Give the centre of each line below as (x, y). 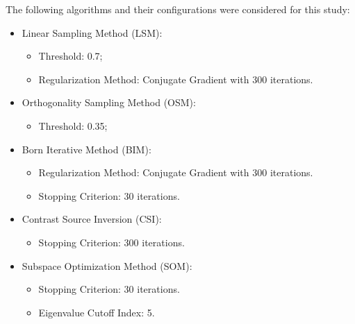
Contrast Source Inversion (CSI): (92, 219)
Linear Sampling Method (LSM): (92, 32)
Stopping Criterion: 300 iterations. (112, 242)
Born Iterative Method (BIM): (86, 149)
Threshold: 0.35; (73, 125)
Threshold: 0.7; (71, 56)
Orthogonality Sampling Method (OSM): (109, 102)
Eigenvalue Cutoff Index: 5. (97, 312)
